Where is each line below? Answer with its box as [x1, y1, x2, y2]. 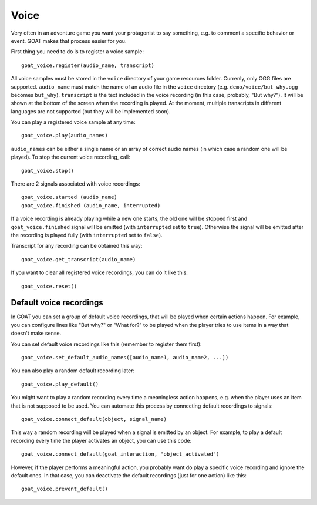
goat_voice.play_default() [21, 381, 99, 388]
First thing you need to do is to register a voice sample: [11, 48, 144, 55]
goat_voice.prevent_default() [21, 486, 109, 493]
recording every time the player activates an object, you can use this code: [11, 437, 192, 444]
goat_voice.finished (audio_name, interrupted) [21, 202, 161, 208]
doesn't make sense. [11, 329, 62, 337]
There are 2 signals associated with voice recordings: [11, 180, 140, 187]
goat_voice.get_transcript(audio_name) [21, 256, 136, 262]
